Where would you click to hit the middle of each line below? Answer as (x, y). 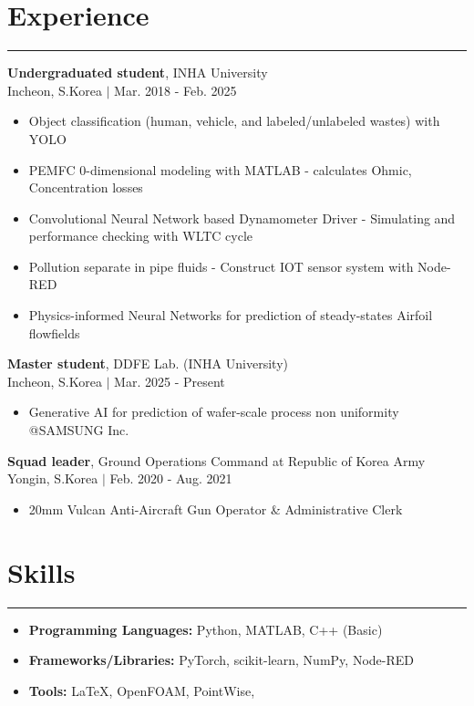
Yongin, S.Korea (53, 478)
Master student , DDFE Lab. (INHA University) (148, 363)
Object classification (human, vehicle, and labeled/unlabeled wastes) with (234, 121)
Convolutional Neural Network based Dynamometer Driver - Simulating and (242, 218)
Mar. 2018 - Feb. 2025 (175, 90)
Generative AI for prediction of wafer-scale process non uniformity (214, 412)
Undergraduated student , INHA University (138, 73)
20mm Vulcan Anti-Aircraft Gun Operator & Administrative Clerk (216, 509)
